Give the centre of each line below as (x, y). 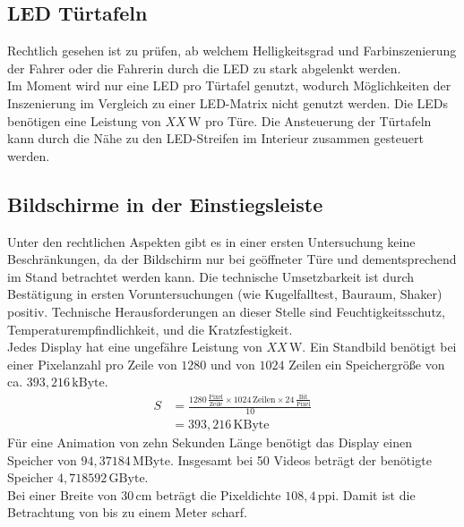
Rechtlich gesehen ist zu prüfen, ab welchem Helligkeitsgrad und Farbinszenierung (232, 51)
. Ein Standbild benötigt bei (379, 347)
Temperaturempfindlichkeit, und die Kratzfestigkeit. (150, 329)
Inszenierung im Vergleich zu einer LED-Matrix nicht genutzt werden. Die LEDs (228, 102)
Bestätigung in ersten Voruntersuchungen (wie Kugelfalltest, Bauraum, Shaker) (225, 294)
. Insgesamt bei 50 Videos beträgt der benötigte (301, 459)
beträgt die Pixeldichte (219, 494)
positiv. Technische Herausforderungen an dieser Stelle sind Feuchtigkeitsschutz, (226, 311)
